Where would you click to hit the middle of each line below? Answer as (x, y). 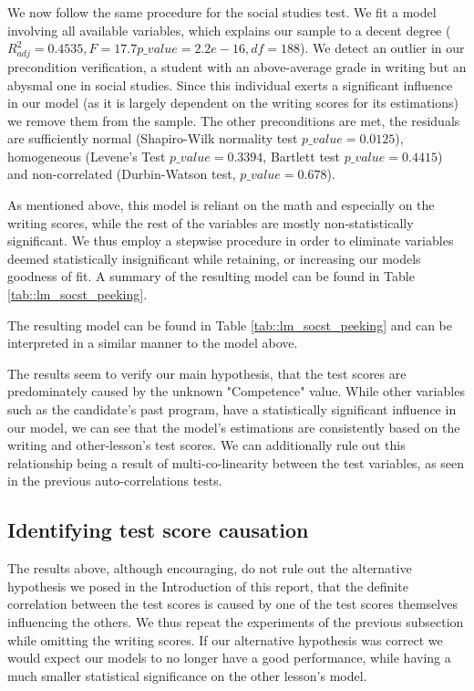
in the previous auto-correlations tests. (115, 481)
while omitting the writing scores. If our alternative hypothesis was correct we (225, 639)
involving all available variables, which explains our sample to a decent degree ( (229, 30)
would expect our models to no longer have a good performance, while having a (229, 658)
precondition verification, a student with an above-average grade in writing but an (237, 66)
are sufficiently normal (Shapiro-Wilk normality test (153, 138)
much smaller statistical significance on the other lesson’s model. (187, 675)
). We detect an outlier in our (382, 48)
